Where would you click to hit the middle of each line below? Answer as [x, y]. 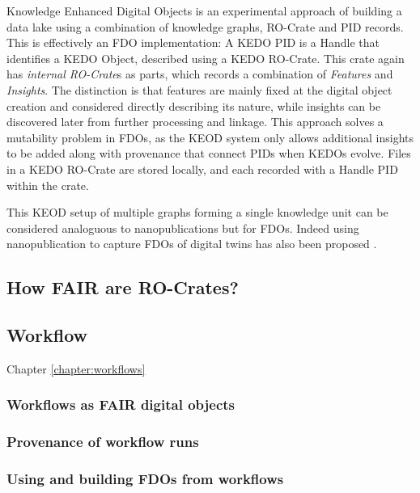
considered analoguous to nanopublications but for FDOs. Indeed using [183, 228]
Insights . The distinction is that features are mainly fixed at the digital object [199, 89]
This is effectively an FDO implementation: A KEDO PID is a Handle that [193, 42]
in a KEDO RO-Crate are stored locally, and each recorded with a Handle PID [202, 169]
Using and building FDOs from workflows [145, 479]
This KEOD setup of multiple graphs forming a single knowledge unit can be [197, 212]
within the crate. [48, 185]
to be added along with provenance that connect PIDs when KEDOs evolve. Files [209, 153]
